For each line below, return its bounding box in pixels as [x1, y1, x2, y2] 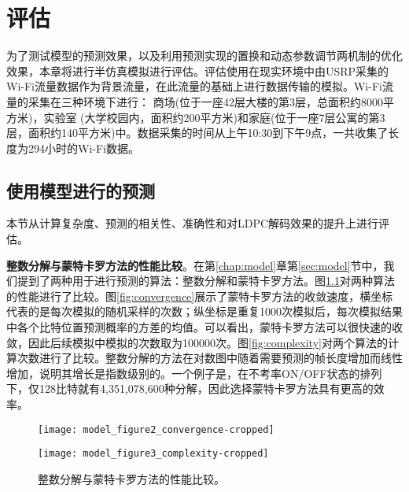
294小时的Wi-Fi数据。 [28, 139, 139, 156]
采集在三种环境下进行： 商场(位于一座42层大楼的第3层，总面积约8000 [28, 93, 384, 109]
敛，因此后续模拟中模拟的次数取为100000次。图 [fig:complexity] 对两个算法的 [6, 334, 388, 350]
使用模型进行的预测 [6, 178, 155, 202]
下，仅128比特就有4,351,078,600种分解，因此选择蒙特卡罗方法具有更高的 [6, 380, 374, 397]
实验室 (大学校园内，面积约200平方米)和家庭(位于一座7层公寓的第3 [43, 109, 385, 125]
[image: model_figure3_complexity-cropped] [38, 448, 269, 460]
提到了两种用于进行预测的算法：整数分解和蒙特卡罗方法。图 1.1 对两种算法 [17, 272, 395, 289]
